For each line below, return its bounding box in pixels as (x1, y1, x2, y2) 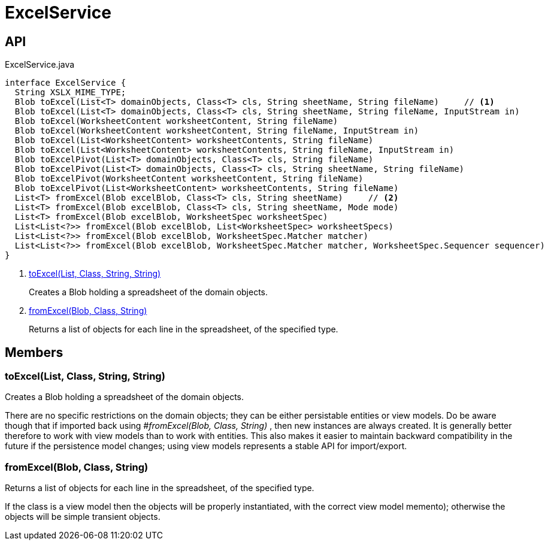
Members (5, 344, 63, 360)
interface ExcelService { (5, 78, 126, 88)
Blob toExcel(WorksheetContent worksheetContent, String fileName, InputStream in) (14, 126, 419, 136)
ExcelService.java (5, 59, 75, 70)
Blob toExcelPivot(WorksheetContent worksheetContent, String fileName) (14, 174, 364, 184)
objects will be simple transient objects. (5, 511, 161, 522)
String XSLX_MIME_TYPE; (14, 87, 126, 98)
